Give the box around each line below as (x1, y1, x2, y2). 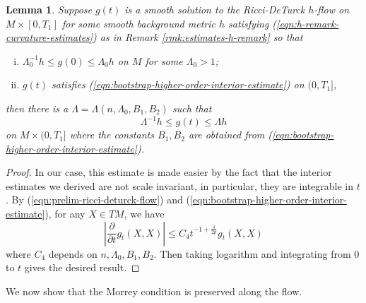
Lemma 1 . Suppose (6, 2, 93, 16)
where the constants (69, 127, 154, 142)
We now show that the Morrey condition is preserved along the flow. (6, 283, 302, 298)
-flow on (314, 2, 350, 16)
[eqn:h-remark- (276, 16, 339, 30)
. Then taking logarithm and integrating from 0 (153, 246, 360, 261)
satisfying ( (228, 16, 277, 30)
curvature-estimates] (6, 30, 93, 44)
